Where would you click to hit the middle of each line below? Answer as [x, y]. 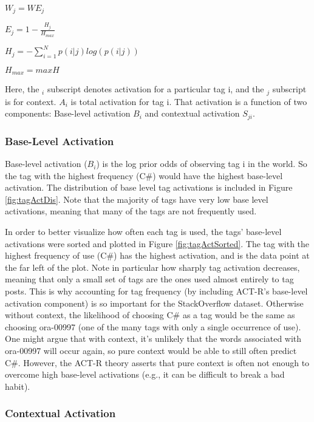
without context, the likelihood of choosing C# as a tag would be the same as [150, 315]
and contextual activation [192, 113]
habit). [18, 386]
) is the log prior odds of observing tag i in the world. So [202, 164]
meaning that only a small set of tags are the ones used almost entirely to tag [149, 279]
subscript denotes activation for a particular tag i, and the [155, 89]
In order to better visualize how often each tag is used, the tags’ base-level [143, 232]
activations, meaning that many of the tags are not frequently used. [131, 211]
